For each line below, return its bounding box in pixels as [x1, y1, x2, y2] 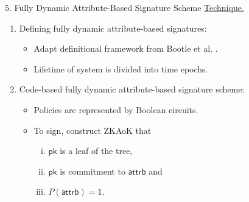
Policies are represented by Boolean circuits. [33, 103, 198, 116]
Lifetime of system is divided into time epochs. [33, 62, 208, 75]
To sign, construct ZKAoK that [33, 124, 152, 136]
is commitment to [60, 164, 125, 177]
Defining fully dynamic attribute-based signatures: [19, 21, 207, 34]
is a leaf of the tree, [60, 144, 133, 157]
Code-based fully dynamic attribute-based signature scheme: [19, 83, 245, 96]
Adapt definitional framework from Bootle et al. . [33, 42, 218, 55]
